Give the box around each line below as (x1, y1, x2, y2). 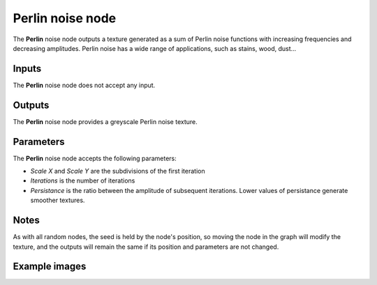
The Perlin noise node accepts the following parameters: (13, 154, 177, 162)
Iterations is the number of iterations (30, 176, 135, 185)
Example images (13, 261, 87, 272)
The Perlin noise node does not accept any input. (13, 81, 156, 89)
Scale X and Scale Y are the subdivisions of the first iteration (30, 167, 205, 176)
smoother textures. (30, 196, 85, 205)
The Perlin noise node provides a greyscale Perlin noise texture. (13, 117, 198, 125)
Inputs (13, 63, 42, 75)
